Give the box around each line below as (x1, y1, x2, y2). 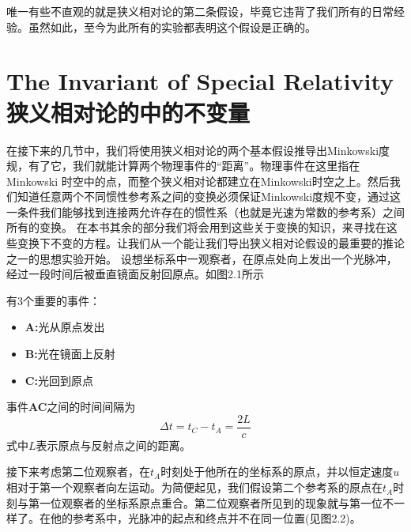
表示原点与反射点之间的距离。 (36, 436, 191, 453)
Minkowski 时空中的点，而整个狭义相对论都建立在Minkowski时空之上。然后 (6, 172, 390, 189)
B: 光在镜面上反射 (25, 345, 115, 362)
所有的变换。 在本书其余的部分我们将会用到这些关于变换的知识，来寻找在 (6, 219, 386, 236)
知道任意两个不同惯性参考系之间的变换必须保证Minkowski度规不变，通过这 (17, 188, 402, 205)
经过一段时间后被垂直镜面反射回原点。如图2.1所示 (6, 266, 264, 282)
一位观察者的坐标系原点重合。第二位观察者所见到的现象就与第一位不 (39, 494, 394, 511)
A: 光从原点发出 (25, 319, 105, 335)
